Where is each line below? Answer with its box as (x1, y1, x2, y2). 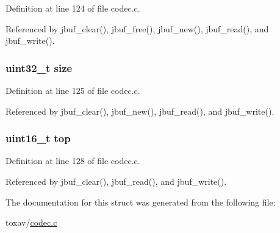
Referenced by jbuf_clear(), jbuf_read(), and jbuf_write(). (5, 175, 227, 187)
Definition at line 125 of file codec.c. (5, 84, 140, 96)
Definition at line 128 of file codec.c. (5, 154, 140, 167)
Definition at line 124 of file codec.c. (5, 2, 140, 14)
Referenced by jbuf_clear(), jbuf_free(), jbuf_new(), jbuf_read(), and (5, 22, 269, 35)
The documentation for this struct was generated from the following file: (5, 195, 276, 208)
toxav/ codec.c (5, 216, 57, 229)
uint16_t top (5, 131, 71, 146)
